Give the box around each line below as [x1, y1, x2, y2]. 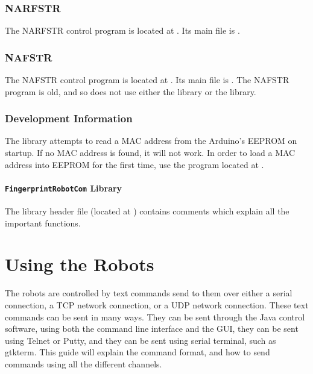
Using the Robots [5, 252, 154, 276]
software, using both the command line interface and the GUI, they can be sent [5, 322, 299, 335]
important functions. [5, 216, 81, 229]
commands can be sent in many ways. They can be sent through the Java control [5, 310, 305, 323]
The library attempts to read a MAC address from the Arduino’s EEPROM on [5, 134, 297, 147]
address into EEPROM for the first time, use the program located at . [5, 158, 264, 170]
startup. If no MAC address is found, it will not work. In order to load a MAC [5, 146, 296, 159]
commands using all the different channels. [5, 357, 162, 370]
